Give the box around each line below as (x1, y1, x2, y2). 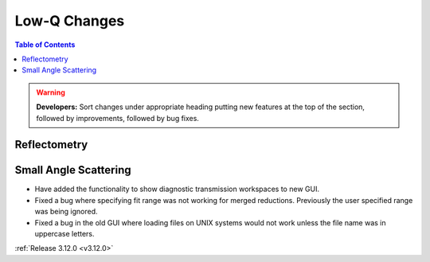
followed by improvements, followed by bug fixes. (36, 113, 199, 123)
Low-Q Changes (14, 12, 125, 29)
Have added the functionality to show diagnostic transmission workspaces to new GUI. (34, 184, 320, 194)
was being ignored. (34, 207, 99, 217)
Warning (36, 88, 65, 97)
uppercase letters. (34, 229, 95, 238)
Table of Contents (14, 40, 76, 49)
